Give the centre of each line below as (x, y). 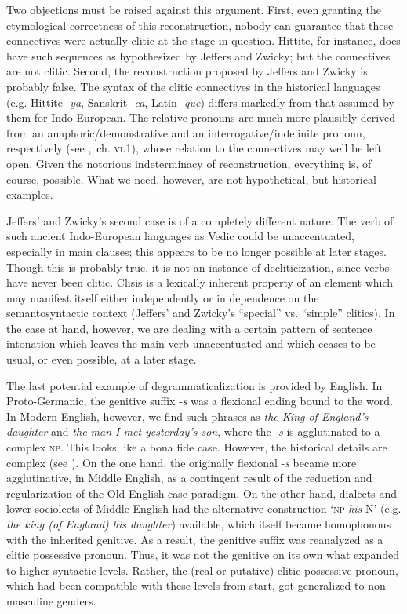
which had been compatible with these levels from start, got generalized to (185, 585)
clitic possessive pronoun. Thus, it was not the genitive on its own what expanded (203, 555)
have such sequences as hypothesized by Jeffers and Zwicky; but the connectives (198, 55)
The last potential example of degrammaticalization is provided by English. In (194, 385)
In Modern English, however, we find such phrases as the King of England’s (187, 416)
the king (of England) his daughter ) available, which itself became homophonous (199, 524)
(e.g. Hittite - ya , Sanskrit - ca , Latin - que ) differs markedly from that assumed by (200, 102)
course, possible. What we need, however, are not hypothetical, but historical (191, 179)
